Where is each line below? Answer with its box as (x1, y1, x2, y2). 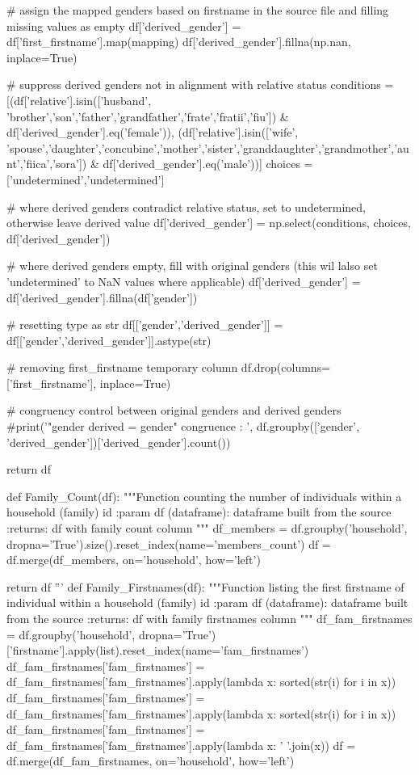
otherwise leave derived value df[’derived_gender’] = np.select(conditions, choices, (6, 214, 411, 231)
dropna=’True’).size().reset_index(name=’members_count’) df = (6, 535, 331, 552)
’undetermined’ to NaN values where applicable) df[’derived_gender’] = (6, 272, 361, 289)
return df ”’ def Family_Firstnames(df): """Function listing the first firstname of (6, 578, 404, 595)
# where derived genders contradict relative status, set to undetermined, (6, 198, 367, 215)
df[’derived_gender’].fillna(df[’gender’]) (6, 289, 198, 305)
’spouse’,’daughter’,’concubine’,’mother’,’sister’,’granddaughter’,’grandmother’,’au (6, 139, 409, 156)
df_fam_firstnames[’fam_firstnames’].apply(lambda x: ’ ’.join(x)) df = (6, 736, 356, 753)
